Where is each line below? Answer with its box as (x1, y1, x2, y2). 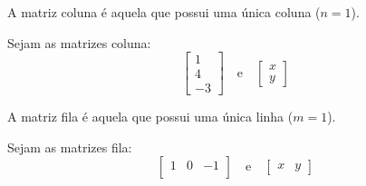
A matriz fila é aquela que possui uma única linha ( (7, 107, 294, 126)
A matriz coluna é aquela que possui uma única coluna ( (7, 3, 321, 21)
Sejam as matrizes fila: (7, 137, 132, 156)
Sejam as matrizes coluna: (7, 33, 151, 52)
